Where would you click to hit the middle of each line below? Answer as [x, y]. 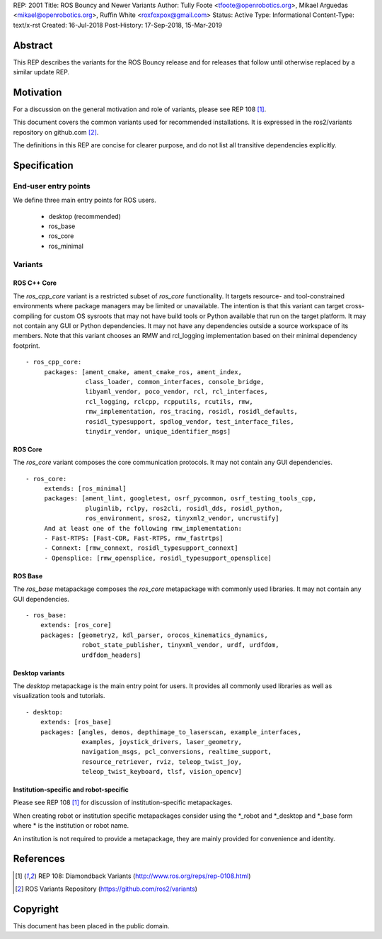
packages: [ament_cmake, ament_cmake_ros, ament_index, [143, 372]
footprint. [27, 345]
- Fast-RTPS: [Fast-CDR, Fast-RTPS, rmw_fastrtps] [134, 538]
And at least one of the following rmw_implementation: [143, 528]
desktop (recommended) [85, 216]
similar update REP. [41, 72]
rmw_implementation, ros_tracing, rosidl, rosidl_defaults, [192, 412]
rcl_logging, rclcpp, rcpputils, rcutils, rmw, [169, 401]
